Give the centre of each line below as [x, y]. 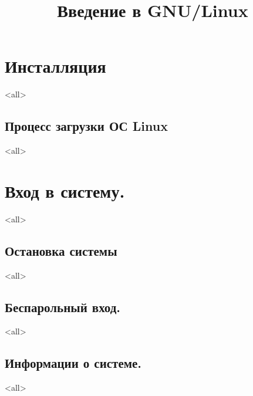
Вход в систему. [65, 190]
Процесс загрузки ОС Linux [86, 126]
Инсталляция [55, 66]
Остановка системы [61, 250]
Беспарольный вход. [63, 307]
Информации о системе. [73, 363]
